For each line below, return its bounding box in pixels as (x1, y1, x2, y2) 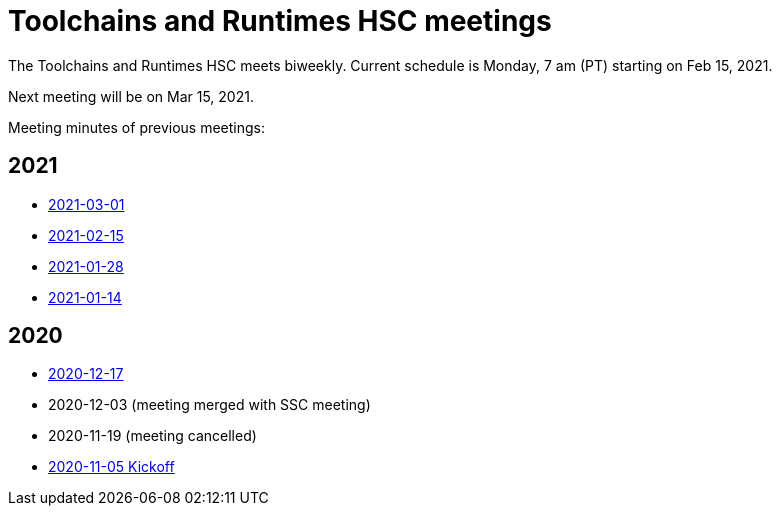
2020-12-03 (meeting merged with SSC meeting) (48, 396, 371, 414)
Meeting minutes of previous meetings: (8, 118, 265, 136)
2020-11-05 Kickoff (48, 458, 175, 476)
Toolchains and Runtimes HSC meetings (8, 4, 552, 38)
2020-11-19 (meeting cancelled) (48, 427, 257, 445)
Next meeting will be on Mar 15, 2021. (8, 87, 254, 105)
